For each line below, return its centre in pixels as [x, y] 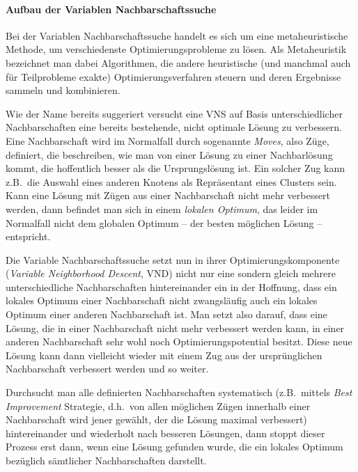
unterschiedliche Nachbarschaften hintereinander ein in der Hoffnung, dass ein [171, 286]
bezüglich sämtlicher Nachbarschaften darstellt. [106, 461]
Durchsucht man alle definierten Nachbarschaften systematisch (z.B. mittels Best [179, 392]
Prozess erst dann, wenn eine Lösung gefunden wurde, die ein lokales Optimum [174, 447]
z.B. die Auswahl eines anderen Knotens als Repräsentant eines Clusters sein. [171, 181]
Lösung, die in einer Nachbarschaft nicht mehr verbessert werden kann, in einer [175, 328]
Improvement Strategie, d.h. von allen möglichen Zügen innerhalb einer [158, 406]
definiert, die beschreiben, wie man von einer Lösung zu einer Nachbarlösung [169, 154]
